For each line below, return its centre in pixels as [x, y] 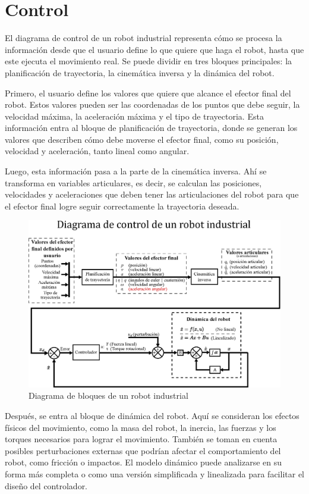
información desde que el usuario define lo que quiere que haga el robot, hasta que [154, 49]
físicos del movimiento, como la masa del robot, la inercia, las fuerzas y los [141, 427]
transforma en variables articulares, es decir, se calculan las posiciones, [133, 182]
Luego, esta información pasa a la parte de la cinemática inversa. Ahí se [136, 171]
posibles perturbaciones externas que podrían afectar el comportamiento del [143, 450]
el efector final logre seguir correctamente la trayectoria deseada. [122, 206]
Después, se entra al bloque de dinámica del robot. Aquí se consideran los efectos [152, 415]
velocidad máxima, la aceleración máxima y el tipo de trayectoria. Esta [134, 116]
